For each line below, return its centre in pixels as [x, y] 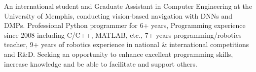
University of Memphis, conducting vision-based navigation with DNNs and [118, 15]
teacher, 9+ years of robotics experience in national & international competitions [127, 44]
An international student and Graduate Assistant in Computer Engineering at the [128, 6]
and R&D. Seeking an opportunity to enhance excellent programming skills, [119, 54]
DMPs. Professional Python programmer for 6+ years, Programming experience [125, 25]
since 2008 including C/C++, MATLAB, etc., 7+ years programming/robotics [123, 35]
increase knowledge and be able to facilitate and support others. [101, 63]
